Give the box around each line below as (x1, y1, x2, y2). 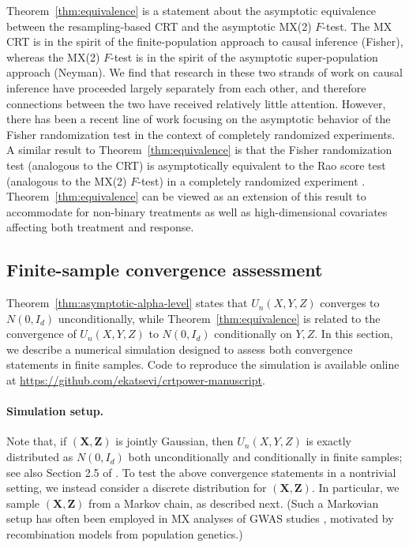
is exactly (306, 433, 352, 449)
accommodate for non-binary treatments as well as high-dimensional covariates (6, 203, 388, 220)
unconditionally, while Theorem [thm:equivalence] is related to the (58, 310, 381, 326)
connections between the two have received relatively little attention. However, (6, 95, 386, 111)
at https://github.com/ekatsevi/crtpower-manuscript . (6, 372, 265, 388)
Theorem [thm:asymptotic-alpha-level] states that (6, 295, 248, 311)
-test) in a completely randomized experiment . (137, 172, 366, 189)
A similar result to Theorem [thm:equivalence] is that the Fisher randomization (6, 141, 392, 158)
